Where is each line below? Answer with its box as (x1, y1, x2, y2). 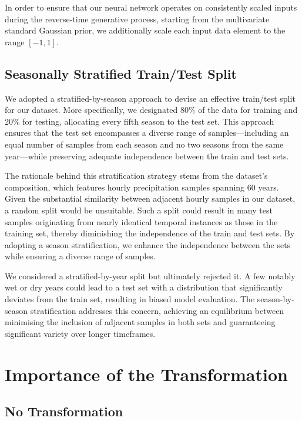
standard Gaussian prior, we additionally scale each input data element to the (5, 24, 286, 36)
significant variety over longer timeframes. (5, 327, 156, 339)
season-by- (257, 293, 294, 305)
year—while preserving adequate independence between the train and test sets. (5, 149, 289, 162)
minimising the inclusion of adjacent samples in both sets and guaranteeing (5, 316, 276, 328)
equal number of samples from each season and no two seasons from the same (5, 138, 284, 150)
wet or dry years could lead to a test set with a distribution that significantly (5, 281, 283, 293)
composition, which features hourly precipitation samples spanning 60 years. (5, 181, 279, 193)
